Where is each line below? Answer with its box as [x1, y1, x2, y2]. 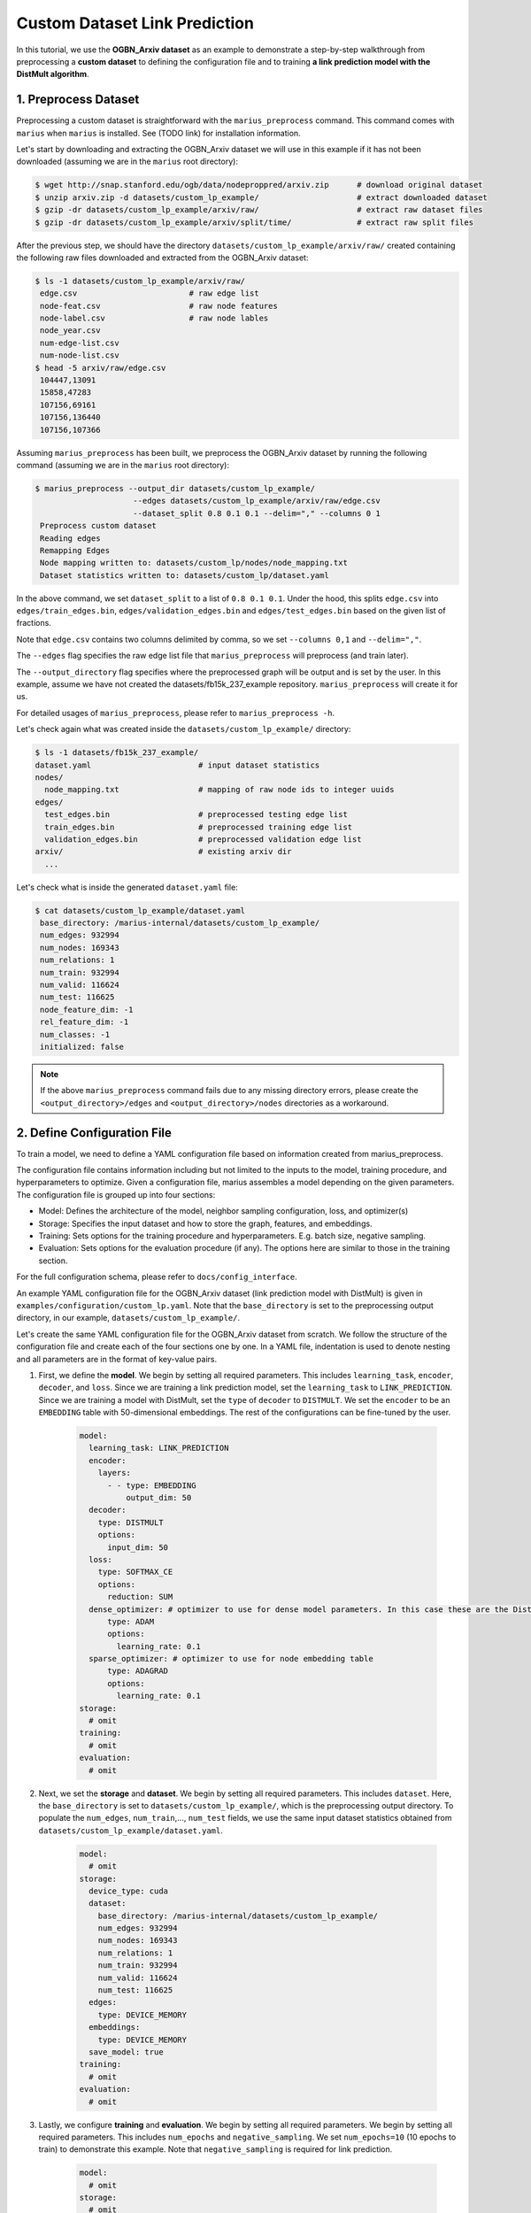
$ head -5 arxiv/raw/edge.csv [35, 363, 166, 373]
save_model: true [88, 2047, 164, 2057]
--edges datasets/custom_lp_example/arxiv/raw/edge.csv [133, 496, 381, 506]
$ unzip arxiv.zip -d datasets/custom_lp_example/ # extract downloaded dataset [35, 192, 489, 203]
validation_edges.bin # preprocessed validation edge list [44, 834, 362, 844]
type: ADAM [107, 1616, 155, 1626]
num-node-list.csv [40, 351, 119, 360]
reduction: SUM [107, 1592, 173, 1602]
